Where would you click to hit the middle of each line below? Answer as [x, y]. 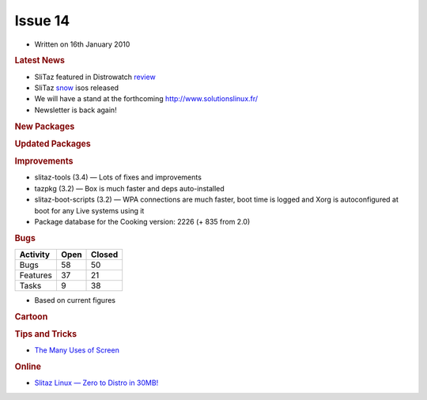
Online [28, 367]
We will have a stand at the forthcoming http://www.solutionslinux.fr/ [146, 99]
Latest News [40, 61]
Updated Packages [53, 144]
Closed [105, 255]
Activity [35, 255]
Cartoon [31, 316]
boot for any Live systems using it [89, 210]
